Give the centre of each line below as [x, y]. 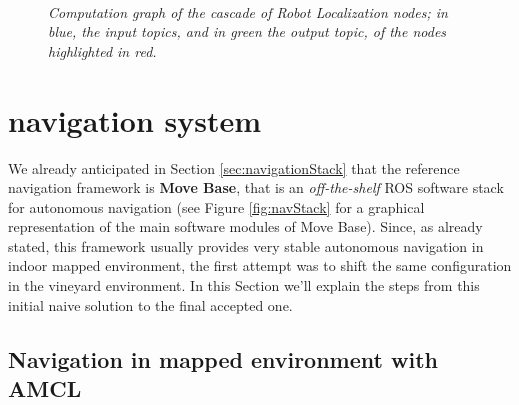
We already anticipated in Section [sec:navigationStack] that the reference [234, 167]
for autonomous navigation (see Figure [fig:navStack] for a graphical [216, 206]
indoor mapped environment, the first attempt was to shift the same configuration [260, 265]
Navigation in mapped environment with [223, 358]
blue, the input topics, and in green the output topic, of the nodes [247, 31]
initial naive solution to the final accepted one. [150, 304]
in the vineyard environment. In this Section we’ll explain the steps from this [244, 285]
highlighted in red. [102, 50]
